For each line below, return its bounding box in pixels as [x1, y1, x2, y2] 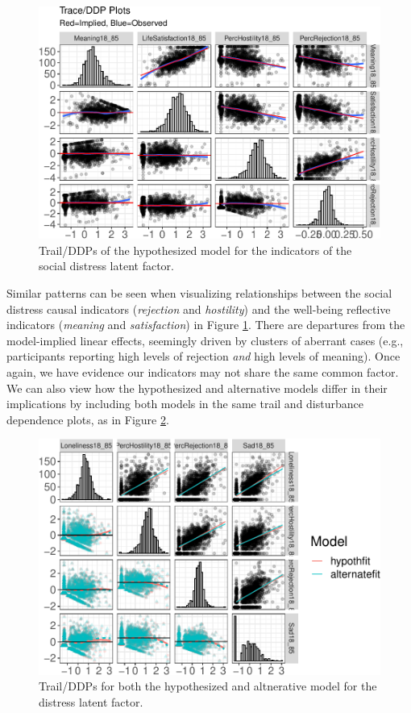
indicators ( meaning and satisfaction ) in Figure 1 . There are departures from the [6, 316, 405, 333]
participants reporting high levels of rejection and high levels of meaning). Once [6, 348, 401, 365]
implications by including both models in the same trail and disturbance [6, 395, 363, 412]
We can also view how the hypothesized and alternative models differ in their [6, 379, 388, 396]
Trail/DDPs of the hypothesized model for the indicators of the [39, 241, 352, 258]
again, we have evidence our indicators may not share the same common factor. [6, 364, 399, 381]
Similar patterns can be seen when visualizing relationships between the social [6, 285, 392, 302]
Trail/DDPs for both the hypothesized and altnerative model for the [39, 678, 377, 694]
